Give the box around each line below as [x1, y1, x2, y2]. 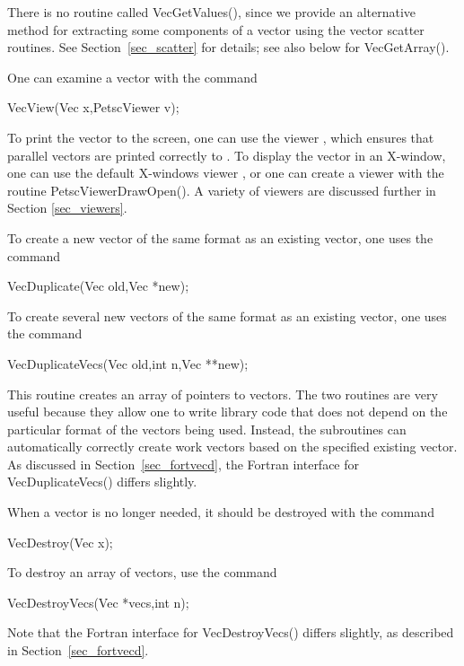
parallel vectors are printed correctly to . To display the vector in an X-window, [7, 145, 446, 164]
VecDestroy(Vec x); [7, 532, 113, 551]
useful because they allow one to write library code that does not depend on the [7, 402, 448, 421]
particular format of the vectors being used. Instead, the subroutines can [7, 419, 407, 438]
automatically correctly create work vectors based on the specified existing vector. [7, 437, 458, 456]
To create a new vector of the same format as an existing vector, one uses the [7, 228, 433, 247]
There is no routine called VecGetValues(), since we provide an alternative [7, 3, 416, 21]
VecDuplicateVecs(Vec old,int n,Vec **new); [7, 354, 249, 372]
